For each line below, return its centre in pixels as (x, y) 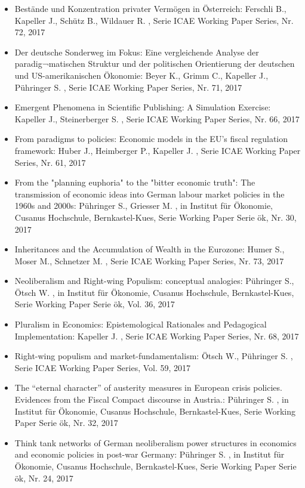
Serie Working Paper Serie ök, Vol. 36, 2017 (95, 304)
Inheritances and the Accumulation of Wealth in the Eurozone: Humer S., (150, 249)
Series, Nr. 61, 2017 (50, 162)
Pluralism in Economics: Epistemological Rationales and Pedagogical (141, 324)
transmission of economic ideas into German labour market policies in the (150, 194)
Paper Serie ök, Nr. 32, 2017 (66, 423)
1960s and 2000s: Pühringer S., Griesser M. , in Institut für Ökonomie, (144, 206)
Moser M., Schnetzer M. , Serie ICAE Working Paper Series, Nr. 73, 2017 (149, 260)
